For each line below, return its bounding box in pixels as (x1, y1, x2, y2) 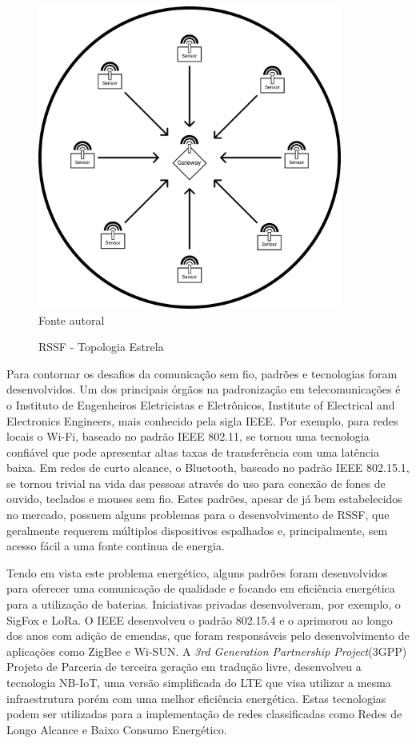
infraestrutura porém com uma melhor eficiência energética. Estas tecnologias (6, 689, 386, 706)
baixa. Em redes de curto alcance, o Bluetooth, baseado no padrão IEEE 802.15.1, (6, 459, 410, 476)
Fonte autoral (38, 311, 105, 328)
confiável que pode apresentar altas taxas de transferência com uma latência (6, 443, 379, 460)
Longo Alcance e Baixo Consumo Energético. (6, 721, 227, 737)
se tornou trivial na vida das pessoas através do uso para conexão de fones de (6, 474, 386, 491)
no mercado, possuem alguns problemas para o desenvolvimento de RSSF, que (6, 506, 390, 523)
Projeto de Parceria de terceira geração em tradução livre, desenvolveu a (6, 658, 362, 675)
